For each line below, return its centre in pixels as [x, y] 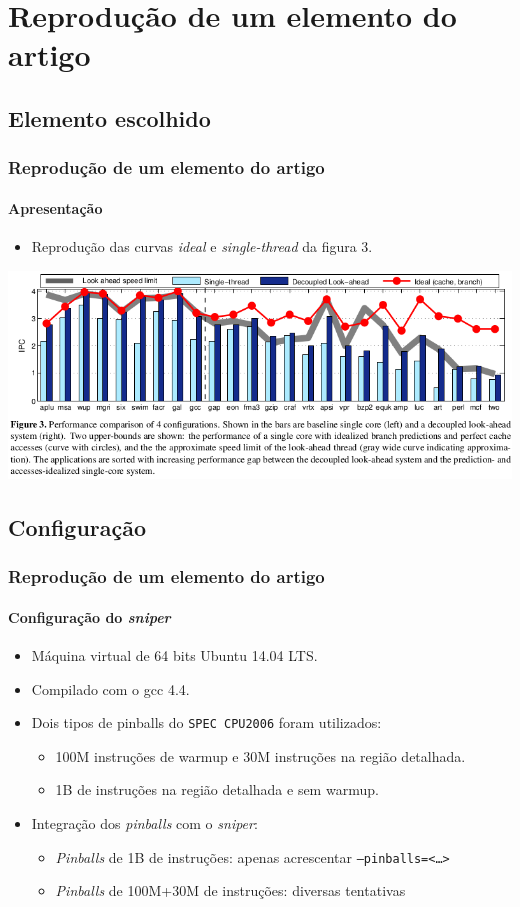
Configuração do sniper [89, 616]
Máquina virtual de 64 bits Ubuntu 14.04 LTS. [174, 654]
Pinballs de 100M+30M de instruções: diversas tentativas [230, 890]
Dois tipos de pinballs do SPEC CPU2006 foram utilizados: [206, 722]
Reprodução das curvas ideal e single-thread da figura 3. [202, 245]
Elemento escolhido [109, 117]
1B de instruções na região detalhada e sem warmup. [217, 789]
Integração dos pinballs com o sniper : [144, 822]
